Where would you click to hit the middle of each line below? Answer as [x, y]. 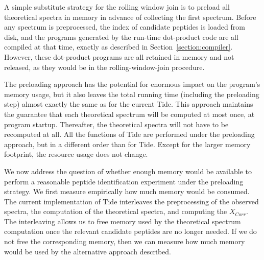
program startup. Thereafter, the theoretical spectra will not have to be [116, 124]
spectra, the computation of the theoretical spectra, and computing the [116, 211]
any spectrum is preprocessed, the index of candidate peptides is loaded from [125, 27]
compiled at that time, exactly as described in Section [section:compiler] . [118, 47]
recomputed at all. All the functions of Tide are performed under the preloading [129, 134]
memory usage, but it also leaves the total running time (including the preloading [132, 94]
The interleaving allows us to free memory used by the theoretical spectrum [123, 221]
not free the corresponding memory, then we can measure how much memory [125, 241]
